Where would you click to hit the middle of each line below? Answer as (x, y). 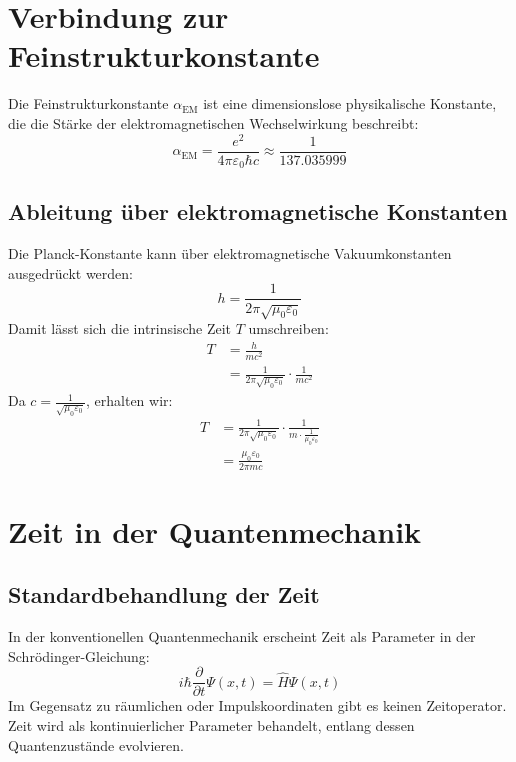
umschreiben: (288, 328)
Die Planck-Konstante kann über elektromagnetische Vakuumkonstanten (230, 253)
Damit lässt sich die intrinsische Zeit (120, 328)
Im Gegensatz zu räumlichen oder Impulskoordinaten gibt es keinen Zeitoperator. (257, 705)
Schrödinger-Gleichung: (79, 655)
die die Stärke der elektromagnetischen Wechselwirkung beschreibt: (213, 122)
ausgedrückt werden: (70, 272)
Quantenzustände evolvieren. (96, 744)
